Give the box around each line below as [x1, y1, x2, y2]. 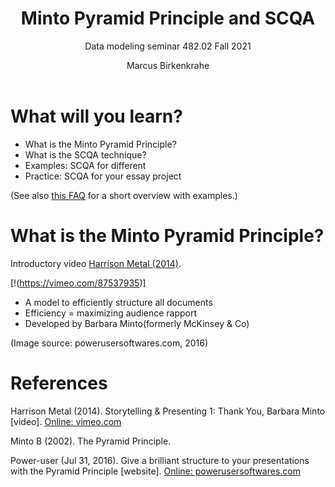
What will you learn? [10, 105, 183, 127]
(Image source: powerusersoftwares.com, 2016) [10, 337, 209, 349]
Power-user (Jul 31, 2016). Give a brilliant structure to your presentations [10, 454, 310, 466]
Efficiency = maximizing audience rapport [24, 307, 198, 319]
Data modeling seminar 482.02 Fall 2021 [84, 40, 252, 52]
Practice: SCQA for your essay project [24, 170, 182, 182]
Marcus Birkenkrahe [126, 59, 210, 71]
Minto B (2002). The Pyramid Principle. [10, 435, 172, 447]
